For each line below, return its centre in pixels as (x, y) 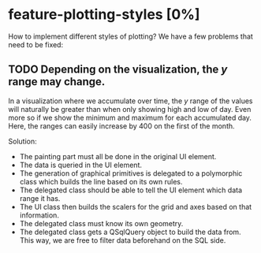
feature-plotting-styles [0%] (104, 15)
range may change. (57, 82)
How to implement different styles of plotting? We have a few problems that (131, 36)
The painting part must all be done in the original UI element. (118, 156)
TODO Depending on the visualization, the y (118, 70)
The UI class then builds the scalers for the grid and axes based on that (136, 206)
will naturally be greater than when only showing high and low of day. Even (130, 109)
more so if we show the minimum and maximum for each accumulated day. (130, 117)
